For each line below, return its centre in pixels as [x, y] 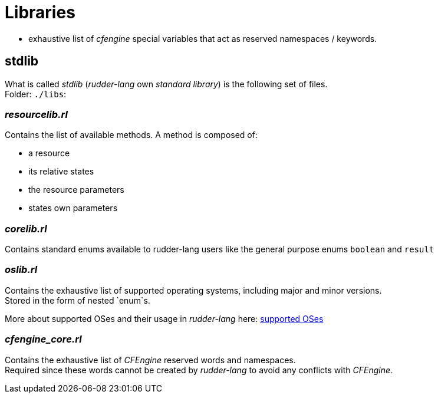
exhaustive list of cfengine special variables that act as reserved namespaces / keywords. [203, 38]
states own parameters [73, 208]
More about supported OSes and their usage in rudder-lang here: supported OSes [164, 318]
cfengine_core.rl [43, 339]
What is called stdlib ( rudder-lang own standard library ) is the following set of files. [166, 84]
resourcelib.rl [36, 114]
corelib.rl [26, 228]
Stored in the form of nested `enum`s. [78, 300]
